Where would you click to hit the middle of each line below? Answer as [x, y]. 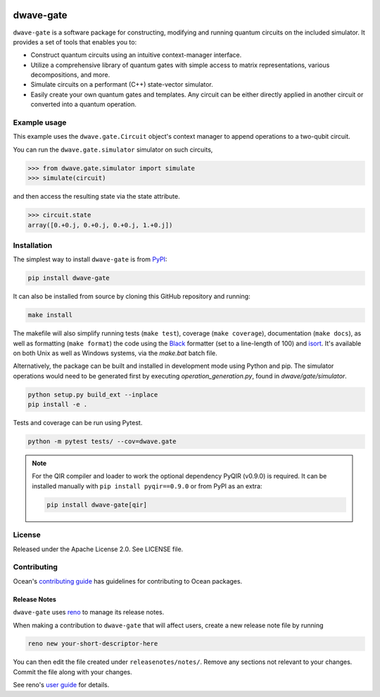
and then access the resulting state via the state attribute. [97, 197]
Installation [33, 245]
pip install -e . [58, 405]
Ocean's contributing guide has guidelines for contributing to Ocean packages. [128, 581]
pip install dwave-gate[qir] [97, 505]
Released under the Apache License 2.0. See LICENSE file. [98, 549]
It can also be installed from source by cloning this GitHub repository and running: [132, 297]
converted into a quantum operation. [84, 104]
